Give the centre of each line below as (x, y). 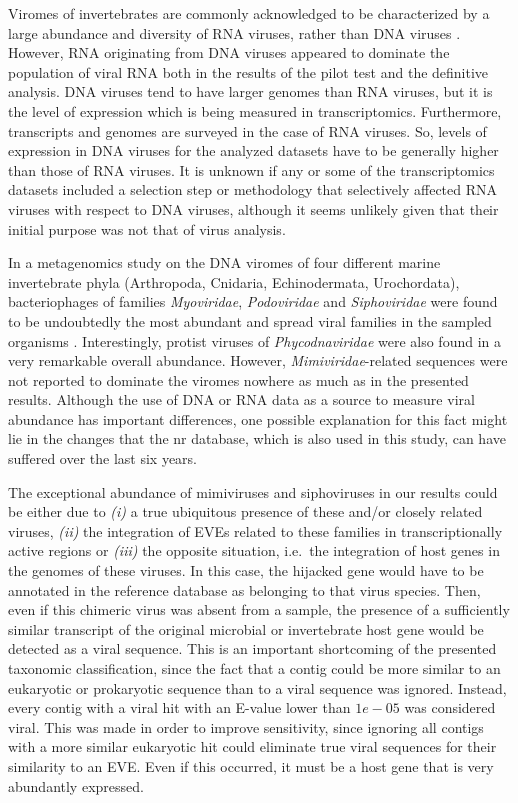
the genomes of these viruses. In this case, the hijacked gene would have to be (246, 570)
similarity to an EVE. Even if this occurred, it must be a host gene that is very (251, 765)
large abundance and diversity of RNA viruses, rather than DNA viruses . (234, 32)
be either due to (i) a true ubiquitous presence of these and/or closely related (245, 511)
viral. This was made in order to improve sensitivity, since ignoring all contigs (246, 726)
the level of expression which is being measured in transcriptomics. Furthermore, (255, 110)
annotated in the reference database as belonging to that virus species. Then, (244, 589)
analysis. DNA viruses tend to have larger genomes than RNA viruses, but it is (250, 91)
